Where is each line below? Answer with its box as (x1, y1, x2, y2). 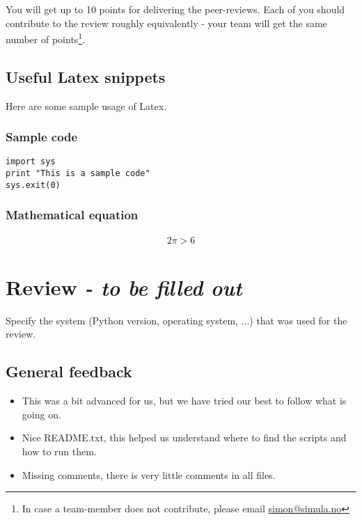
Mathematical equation (6, 206, 139, 223)
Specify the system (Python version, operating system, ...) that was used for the (6, 313, 347, 327)
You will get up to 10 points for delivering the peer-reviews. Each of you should (6, 2, 345, 16)
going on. (22, 407, 61, 421)
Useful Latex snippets (6, 65, 166, 87)
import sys (6, 157, 56, 167)
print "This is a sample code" (6, 168, 150, 179)
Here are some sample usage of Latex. (6, 98, 167, 113)
